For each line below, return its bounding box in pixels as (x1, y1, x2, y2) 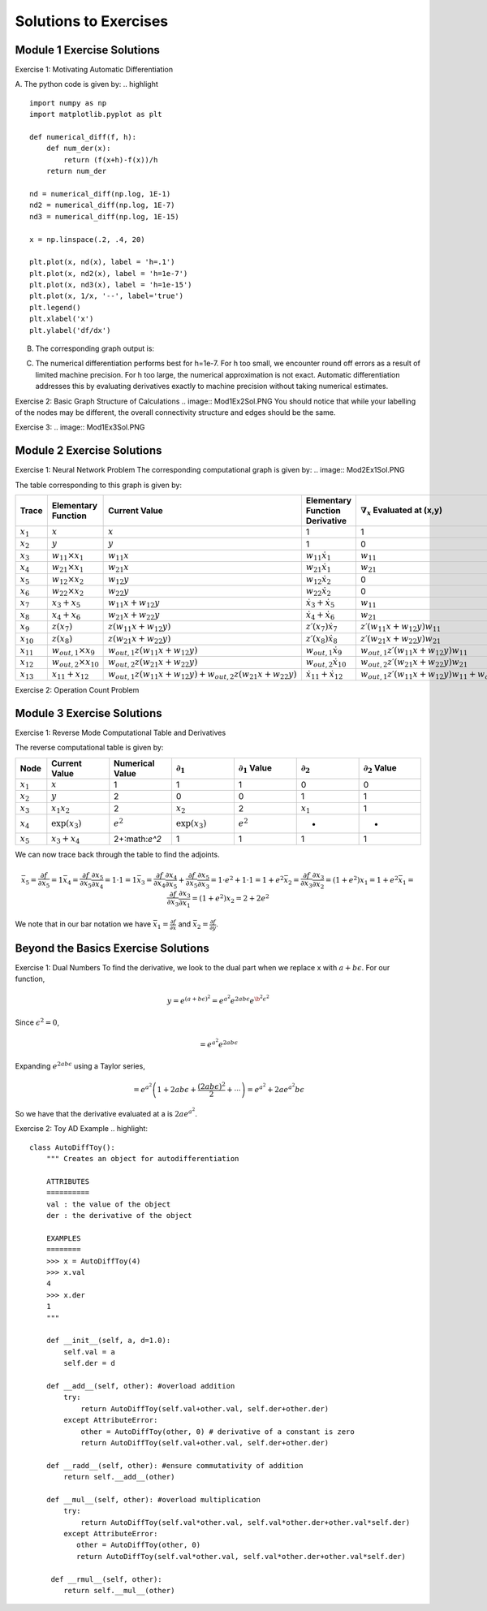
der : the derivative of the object (45, 1211, 192, 1220)
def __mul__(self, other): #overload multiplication (45, 1495, 261, 1504)
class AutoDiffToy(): (29, 1142, 115, 1152)
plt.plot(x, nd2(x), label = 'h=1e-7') (29, 269, 188, 278)
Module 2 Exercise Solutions (15, 443, 162, 458)
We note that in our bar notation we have (15, 919, 152, 929)
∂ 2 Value (363, 762, 397, 775)
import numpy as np (29, 98, 107, 107)
